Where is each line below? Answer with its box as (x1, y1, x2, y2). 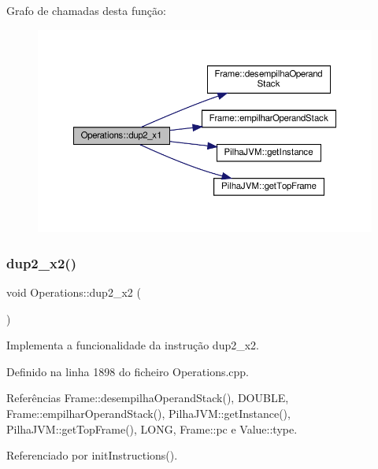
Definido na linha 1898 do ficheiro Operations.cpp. (6, 363, 250, 379)
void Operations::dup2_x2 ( (6, 284, 141, 301)
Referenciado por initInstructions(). (6, 447, 178, 463)
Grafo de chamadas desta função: (6, 2, 166, 18)
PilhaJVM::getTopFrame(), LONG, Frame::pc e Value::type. (6, 420, 298, 437)
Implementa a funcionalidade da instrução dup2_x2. (6, 337, 259, 353)
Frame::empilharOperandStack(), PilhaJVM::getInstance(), (6, 405, 291, 422)
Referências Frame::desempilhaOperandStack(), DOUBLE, (6, 390, 289, 406)
